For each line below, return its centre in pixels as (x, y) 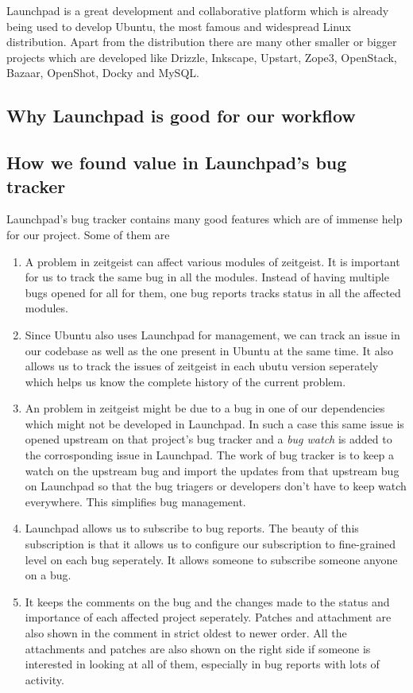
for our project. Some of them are (88, 234)
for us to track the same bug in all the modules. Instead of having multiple (207, 277)
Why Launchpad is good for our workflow (181, 116)
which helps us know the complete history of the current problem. (185, 381)
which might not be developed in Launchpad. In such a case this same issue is (214, 423)
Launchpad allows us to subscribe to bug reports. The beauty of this (192, 528)
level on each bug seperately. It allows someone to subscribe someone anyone (211, 559)
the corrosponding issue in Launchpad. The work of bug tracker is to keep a (210, 455)
